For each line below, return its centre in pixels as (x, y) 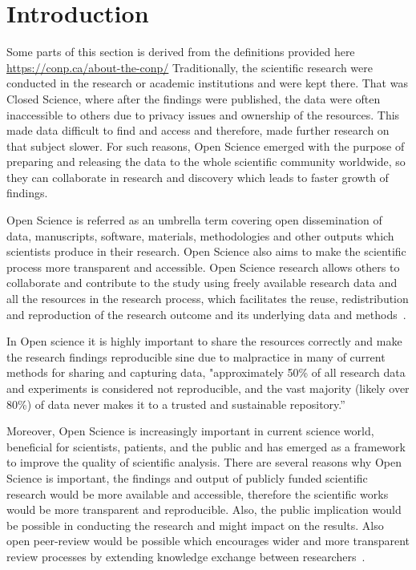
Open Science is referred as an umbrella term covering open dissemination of (194, 220)
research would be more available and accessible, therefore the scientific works (198, 493)
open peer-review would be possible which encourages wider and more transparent (208, 541)
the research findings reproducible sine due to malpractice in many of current (196, 356)
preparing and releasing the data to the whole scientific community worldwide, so (206, 162)
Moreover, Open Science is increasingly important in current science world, (190, 431)
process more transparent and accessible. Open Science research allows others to (203, 267)
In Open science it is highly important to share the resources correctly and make (204, 341)
